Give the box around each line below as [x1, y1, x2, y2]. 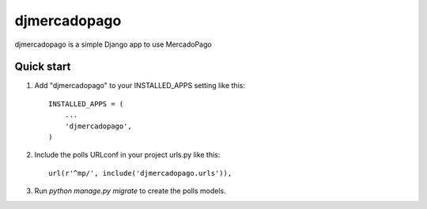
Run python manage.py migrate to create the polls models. [34, 186, 226, 196]
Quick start [14, 60, 71, 74]
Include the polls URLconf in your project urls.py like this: [34, 150, 221, 160]
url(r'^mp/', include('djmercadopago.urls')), [48, 169, 232, 177]
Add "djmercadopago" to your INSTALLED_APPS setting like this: [34, 81, 245, 90]
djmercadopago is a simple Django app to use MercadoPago [14, 40, 213, 49]
